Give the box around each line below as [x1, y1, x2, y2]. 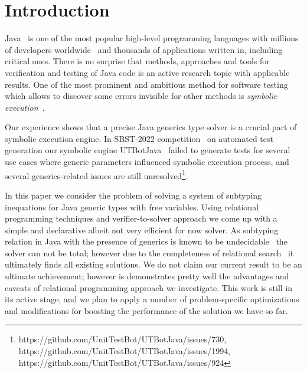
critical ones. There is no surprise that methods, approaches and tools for [5, 55, 270, 67]
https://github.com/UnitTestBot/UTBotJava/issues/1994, [18, 345, 231, 357]
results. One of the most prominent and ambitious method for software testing [5, 78, 288, 90]
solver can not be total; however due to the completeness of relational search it [5, 246, 294, 259]
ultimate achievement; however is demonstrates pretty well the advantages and [5, 270, 289, 282]
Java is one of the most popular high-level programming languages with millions [5, 32, 299, 44]
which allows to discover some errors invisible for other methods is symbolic [5, 90, 277, 102]
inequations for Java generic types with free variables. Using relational [5, 200, 259, 213]
